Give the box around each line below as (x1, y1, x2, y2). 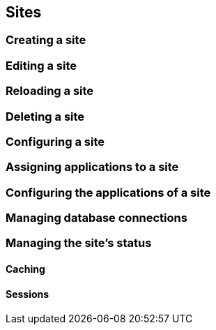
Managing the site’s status (6, 236, 152, 250)
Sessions (6, 287, 49, 300)
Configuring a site (6, 134, 105, 149)
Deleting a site (6, 109, 85, 123)
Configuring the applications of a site (6, 185, 211, 200)
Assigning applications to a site (6, 160, 179, 174)
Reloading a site (6, 84, 94, 98)
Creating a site (6, 33, 86, 47)
